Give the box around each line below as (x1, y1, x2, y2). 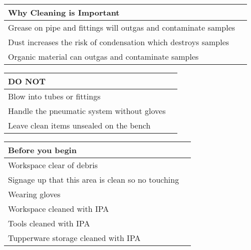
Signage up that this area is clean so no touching (8, 174, 179, 185)
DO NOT (8, 75, 46, 87)
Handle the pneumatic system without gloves (8, 105, 166, 116)
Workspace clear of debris (8, 159, 98, 171)
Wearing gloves (8, 188, 61, 200)
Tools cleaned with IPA (8, 217, 90, 229)
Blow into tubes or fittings (8, 90, 101, 102)
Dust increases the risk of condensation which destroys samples (8, 36, 229, 48)
